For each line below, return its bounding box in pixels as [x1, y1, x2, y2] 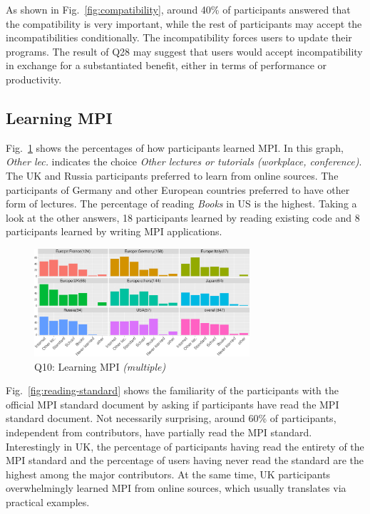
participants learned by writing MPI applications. [6, 224, 222, 239]
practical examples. [6, 495, 90, 510]
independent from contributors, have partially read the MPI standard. [6, 425, 312, 440]
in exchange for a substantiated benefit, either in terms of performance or [6, 58, 327, 73]
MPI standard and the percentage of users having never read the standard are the [6, 453, 364, 468]
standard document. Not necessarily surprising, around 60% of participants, [6, 411, 336, 426]
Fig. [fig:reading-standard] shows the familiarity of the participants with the [6, 383, 339, 398]
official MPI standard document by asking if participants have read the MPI [6, 396, 339, 411]
